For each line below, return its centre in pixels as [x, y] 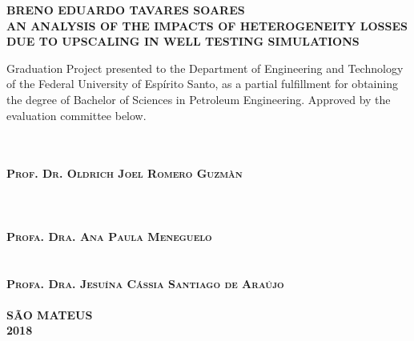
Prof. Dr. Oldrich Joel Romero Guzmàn [125, 173]
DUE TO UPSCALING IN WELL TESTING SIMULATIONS [183, 41]
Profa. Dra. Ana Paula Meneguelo [109, 236]
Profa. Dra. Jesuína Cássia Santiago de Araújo [145, 283]
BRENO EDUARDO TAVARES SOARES [126, 10]
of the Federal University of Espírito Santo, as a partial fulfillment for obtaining [202, 84]
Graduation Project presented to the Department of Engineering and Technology [205, 68]
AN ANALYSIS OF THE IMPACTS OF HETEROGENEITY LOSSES [207, 25]
